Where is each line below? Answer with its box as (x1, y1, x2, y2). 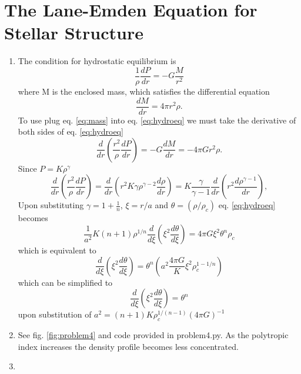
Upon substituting (18, 199, 84, 211)
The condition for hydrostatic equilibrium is (18, 55, 176, 67)
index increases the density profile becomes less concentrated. (18, 340, 239, 352)
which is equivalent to (18, 244, 96, 256)
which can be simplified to (18, 276, 113, 288)
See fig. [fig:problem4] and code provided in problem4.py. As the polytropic (18, 328, 289, 340)
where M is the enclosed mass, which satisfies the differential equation (18, 85, 270, 97)
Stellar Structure (4, 21, 143, 45)
